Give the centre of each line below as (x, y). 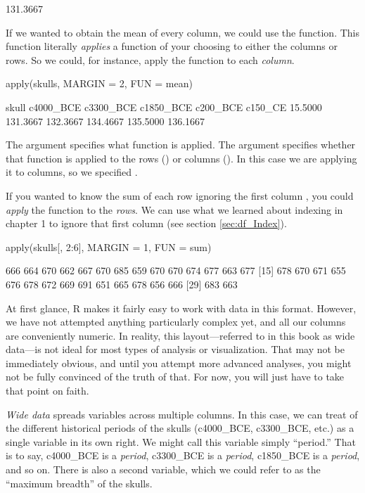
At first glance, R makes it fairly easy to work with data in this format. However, (181, 308)
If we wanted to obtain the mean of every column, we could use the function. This (182, 32)
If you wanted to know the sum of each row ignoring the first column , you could (180, 195)
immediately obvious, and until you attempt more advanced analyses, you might (179, 363)
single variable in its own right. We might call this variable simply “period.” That (181, 441)
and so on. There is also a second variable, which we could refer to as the (163, 469)
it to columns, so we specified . (72, 172)
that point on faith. (47, 391)
